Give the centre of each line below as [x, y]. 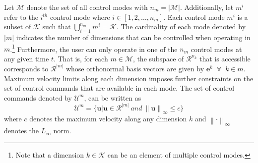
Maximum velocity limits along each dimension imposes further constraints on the [129, 78]
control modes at [216, 49]
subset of [18, 27]
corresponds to [26, 68]
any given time [27, 58]
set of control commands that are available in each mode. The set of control [119, 88]
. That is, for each [81, 58]
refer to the [21, 17]
